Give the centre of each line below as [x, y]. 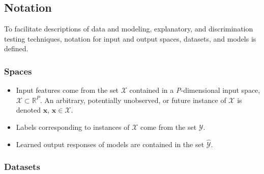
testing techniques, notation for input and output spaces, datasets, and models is [130, 38]
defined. [16, 48]
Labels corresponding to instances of [73, 127]
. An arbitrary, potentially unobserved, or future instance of [133, 100]
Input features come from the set [67, 90]
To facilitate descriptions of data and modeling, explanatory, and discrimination [129, 29]
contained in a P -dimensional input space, [195, 90]
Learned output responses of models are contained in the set [110, 144]
